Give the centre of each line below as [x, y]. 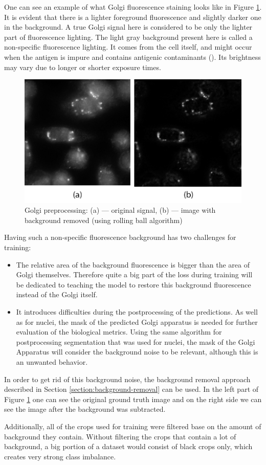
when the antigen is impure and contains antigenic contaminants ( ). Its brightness [132, 57]
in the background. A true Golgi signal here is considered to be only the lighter [128, 27]
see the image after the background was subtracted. [85, 409]
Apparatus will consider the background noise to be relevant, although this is [137, 352]
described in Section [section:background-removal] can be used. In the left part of [131, 389]
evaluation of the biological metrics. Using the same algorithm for [119, 332]
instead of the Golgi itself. [57, 294]
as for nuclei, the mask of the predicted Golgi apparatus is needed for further [137, 322]
